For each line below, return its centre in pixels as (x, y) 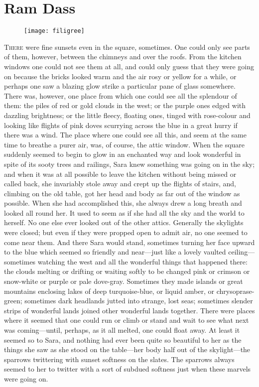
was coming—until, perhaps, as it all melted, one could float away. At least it (122, 330)
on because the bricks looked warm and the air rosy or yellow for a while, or (120, 76)
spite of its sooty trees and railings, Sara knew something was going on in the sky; (129, 164)
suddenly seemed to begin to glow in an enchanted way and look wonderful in (123, 154)
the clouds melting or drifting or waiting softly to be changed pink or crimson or (127, 271)
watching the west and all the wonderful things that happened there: (142, 261)
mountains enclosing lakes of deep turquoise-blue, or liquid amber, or (109, 291)
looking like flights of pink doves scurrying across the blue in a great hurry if (121, 125)
